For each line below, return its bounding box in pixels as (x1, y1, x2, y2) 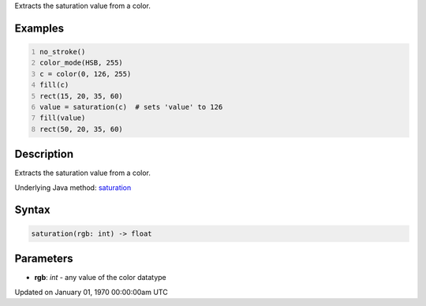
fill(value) (39, 114, 86, 122)
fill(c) (39, 80, 69, 90)
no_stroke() (39, 47, 86, 56)
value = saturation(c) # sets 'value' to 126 (39, 103, 223, 111)
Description (14, 147, 74, 161)
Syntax (14, 203, 50, 217)
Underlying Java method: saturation (14, 182, 132, 192)
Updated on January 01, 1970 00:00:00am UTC (14, 287, 169, 297)
